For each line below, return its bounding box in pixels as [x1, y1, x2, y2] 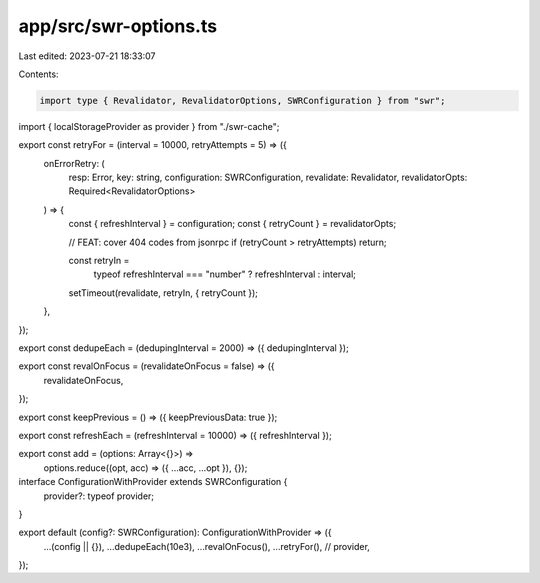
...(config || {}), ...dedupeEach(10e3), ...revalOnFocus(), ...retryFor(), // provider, [43, 540, 370, 552]
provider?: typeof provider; [43, 490, 155, 502]
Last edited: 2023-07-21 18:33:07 [18, 50, 156, 62]
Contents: [18, 68, 59, 80]
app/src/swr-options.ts [18, 15, 218, 37]
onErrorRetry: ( [43, 157, 105, 169]
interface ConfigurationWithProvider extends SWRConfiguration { [18, 476, 288, 488]
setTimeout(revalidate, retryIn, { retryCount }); [68, 286, 259, 299]
